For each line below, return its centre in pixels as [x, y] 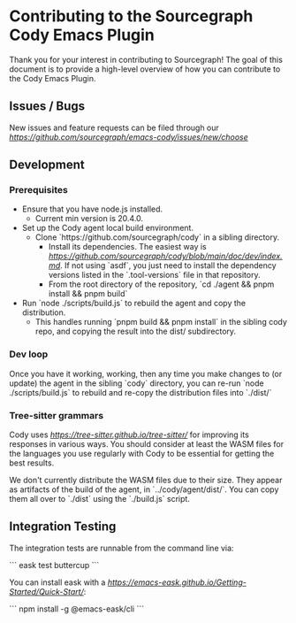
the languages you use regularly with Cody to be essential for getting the [142, 454]
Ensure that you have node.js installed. [92, 209]
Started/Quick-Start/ [46, 591]
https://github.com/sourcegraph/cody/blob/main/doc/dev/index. [165, 256]
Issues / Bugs [47, 107]
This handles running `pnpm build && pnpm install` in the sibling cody [161, 322]
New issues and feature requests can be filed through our [114, 127]
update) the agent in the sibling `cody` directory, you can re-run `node [137, 383]
